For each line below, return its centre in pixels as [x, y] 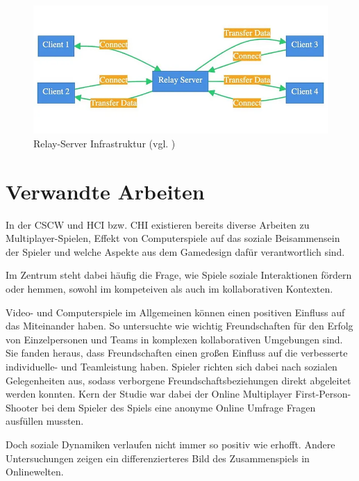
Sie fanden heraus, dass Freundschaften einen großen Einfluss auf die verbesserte [177, 353]
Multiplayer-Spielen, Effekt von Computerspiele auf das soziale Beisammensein [173, 238]
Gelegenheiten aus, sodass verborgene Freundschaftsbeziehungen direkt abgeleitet [178, 380]
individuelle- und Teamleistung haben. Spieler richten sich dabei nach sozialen [172, 366]
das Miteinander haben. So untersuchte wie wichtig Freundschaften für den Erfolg [179, 326]
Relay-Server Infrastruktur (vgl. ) [105, 143]
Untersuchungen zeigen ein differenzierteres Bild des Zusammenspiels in [158, 458]
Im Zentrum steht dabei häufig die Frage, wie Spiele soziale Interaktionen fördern [179, 275]
